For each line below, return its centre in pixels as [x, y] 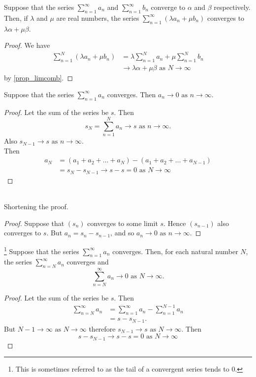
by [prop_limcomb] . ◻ [39, 78]
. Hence [175, 223]
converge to [168, 7]
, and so [122, 233]
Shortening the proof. [36, 207]
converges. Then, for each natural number [175, 251]
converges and [88, 262]
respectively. [232, 7]
